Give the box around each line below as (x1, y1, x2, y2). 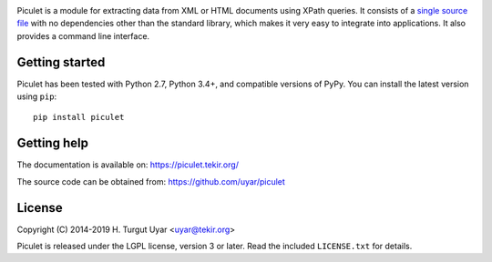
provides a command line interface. (16, 30, 150, 41)
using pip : (16, 91, 57, 102)
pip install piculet (33, 112, 125, 123)
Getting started (16, 55, 106, 70)
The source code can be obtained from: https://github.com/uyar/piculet (16, 176, 286, 186)
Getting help (16, 136, 88, 151)
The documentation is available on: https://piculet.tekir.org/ (16, 159, 239, 170)
